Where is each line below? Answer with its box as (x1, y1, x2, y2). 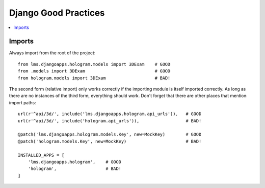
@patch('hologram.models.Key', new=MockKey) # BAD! (18, 139, 202, 144)
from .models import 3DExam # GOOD (18, 69, 171, 74)
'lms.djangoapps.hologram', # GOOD (27, 159, 122, 164)
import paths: (9, 99, 36, 105)
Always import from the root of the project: (9, 50, 96, 56)
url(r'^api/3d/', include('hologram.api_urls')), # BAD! (18, 118, 202, 123)
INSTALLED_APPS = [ (18, 152, 65, 158)
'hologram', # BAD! (27, 166, 122, 171)
